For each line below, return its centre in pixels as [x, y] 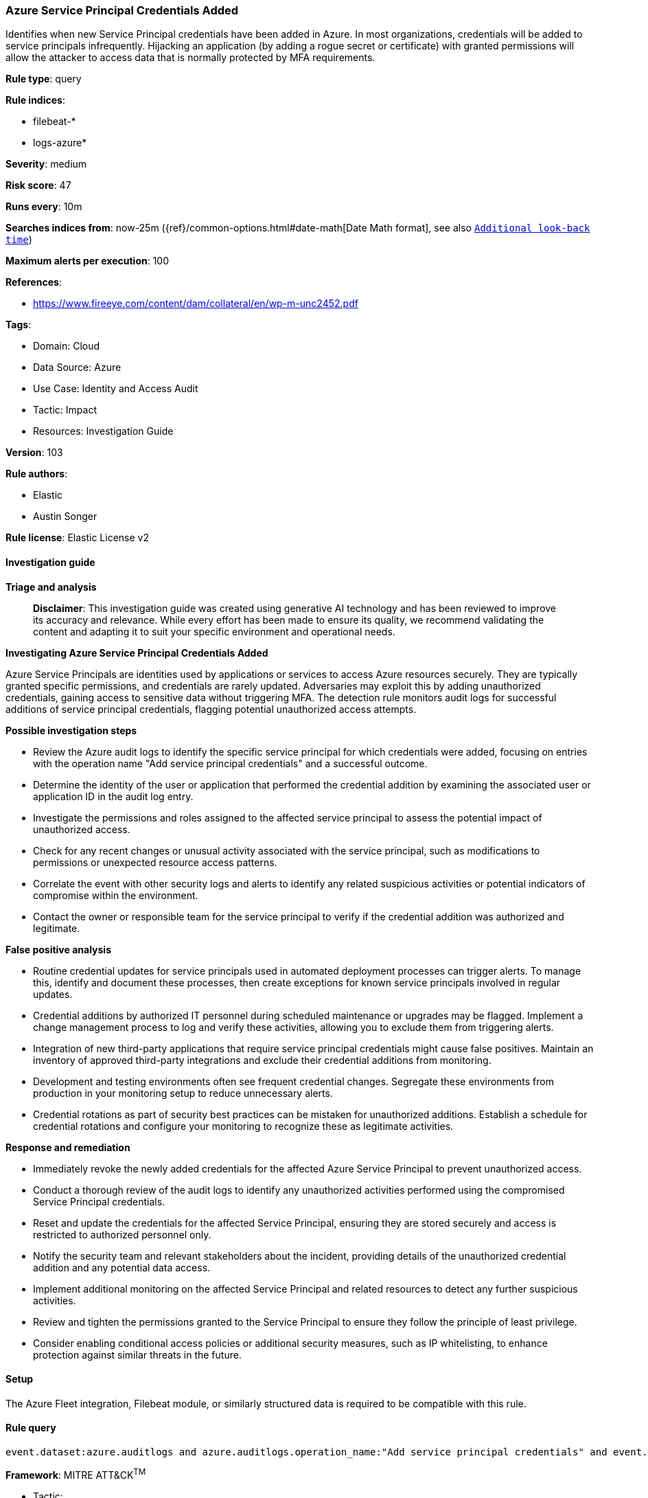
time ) [19, 240]
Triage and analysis [51, 587]
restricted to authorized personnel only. [122, 1234]
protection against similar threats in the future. [137, 1354]
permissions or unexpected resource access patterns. [155, 862]
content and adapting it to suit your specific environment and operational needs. [214, 631]
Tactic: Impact [65, 410]
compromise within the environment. [116, 895]
